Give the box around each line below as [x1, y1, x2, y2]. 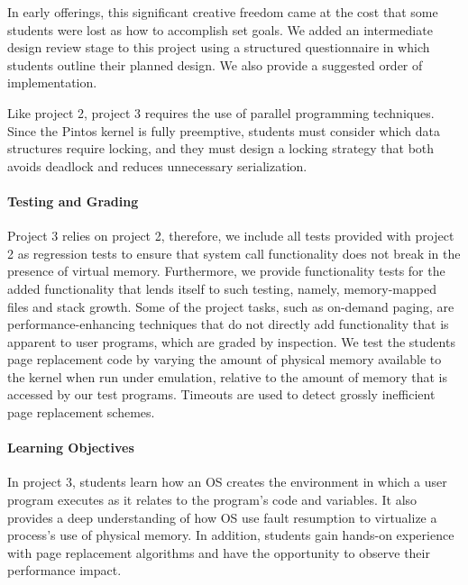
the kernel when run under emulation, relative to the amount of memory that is [7, 367, 447, 386]
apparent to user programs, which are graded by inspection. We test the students [7, 332, 455, 351]
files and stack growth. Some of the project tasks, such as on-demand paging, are [7, 297, 454, 315]
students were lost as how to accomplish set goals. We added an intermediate [7, 20, 433, 39]
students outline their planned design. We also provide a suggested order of [7, 55, 423, 74]
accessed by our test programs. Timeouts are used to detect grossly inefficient [7, 385, 436, 404]
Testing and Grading [7, 191, 139, 210]
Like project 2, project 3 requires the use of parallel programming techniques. [7, 103, 435, 122]
